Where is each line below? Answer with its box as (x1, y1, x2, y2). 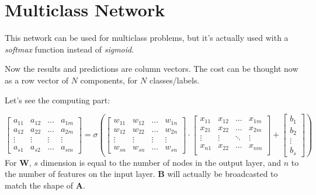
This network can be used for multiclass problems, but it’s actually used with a (5, 32, 289, 44)
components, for (80, 74, 138, 86)
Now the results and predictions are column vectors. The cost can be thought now (5, 62, 298, 75)
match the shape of (5, 179, 74, 191)
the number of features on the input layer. (5, 168, 155, 180)
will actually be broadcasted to (167, 168, 278, 180)
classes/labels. (149, 74, 200, 86)
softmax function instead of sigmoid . (5, 43, 134, 55)
